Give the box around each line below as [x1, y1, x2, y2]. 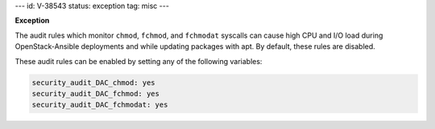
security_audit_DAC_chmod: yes [31, 78, 156, 87]
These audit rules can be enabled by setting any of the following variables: [14, 56, 263, 66]
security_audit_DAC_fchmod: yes [31, 89, 160, 98]
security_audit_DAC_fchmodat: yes [31, 100, 168, 110]
